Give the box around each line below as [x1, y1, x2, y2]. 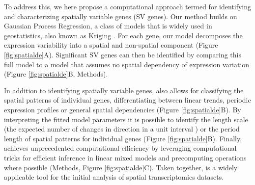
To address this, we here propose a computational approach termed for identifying [4, 1, 252, 11]
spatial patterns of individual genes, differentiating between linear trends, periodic [4, 95, 251, 105]
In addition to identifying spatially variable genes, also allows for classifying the [4, 85, 244, 95]
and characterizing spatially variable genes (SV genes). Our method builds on [4, 11, 237, 21]
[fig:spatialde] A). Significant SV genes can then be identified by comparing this [4, 49, 241, 59]
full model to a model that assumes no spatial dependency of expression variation [4, 59, 250, 69]
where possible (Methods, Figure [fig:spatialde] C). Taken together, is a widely [4, 162, 238, 172]
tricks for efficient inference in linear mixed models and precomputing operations [4, 152, 247, 162]
